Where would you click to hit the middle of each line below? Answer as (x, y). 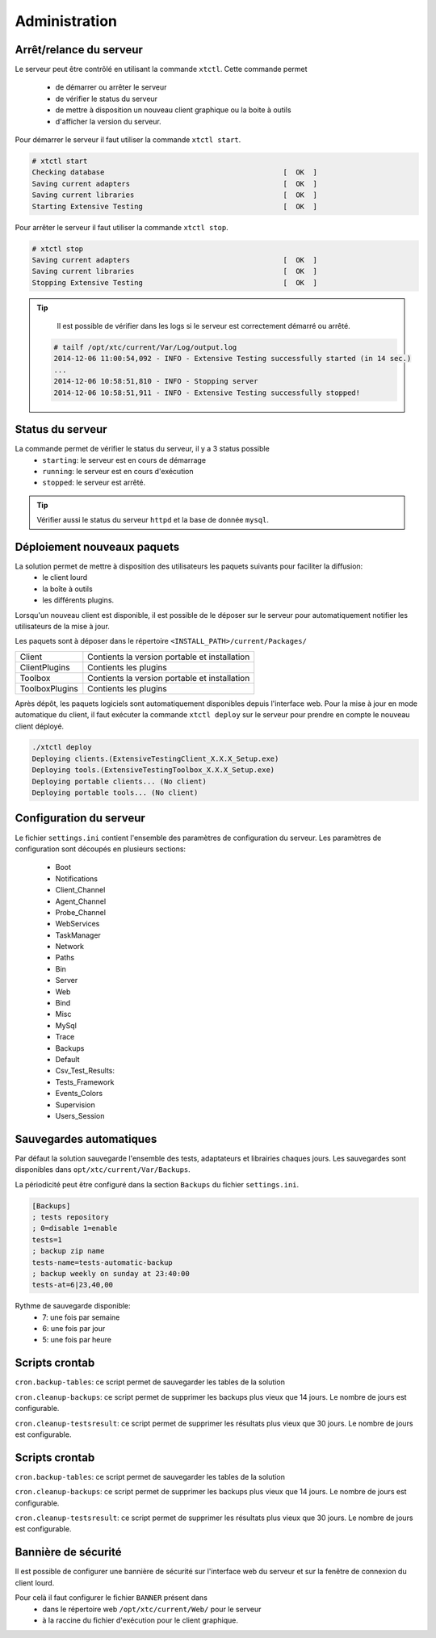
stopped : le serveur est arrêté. (94, 483)
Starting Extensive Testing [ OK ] (175, 206)
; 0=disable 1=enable (75, 1228)
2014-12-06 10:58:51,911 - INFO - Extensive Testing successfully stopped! (207, 393)
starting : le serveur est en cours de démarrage (124, 460)
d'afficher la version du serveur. (108, 121)
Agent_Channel (81, 901)
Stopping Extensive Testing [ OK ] (175, 282)
